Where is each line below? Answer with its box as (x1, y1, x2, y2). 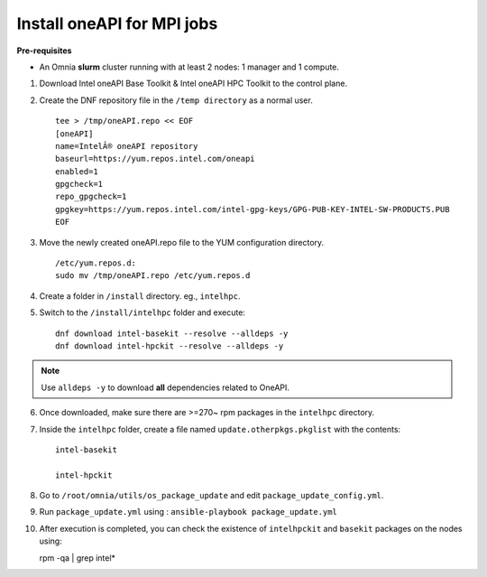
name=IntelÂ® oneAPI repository (55, 141, 198, 151)
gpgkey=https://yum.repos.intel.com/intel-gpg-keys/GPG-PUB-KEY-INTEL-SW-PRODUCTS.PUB (55, 204, 450, 214)
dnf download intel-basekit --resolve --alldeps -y (55, 328, 289, 339)
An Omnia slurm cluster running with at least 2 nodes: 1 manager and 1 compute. (39, 61, 340, 72)
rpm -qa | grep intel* (39, 552, 116, 563)
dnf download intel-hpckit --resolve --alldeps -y (55, 340, 284, 351)
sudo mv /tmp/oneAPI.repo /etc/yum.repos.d (55, 271, 251, 281)
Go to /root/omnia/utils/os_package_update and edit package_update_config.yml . (39, 490, 384, 501)
